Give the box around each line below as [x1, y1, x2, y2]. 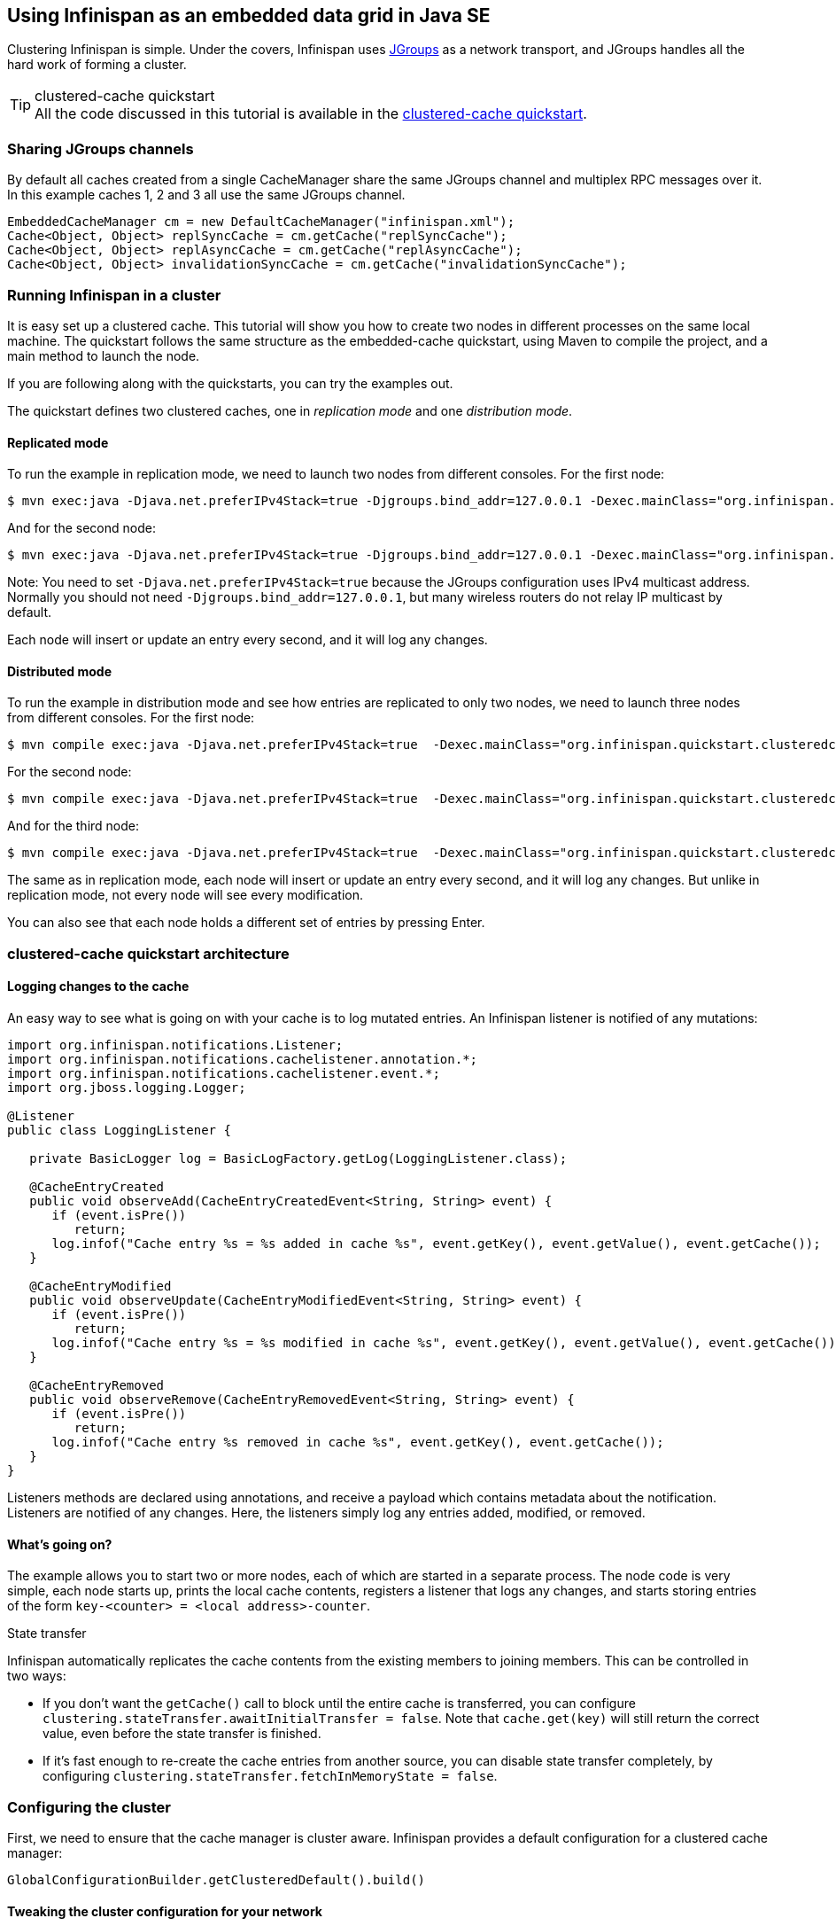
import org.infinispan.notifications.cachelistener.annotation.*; [7, 1051, 478, 1066]
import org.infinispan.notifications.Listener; [7, 1037, 344, 1052]
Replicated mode [7, 434, 109, 450]
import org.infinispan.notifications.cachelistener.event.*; [7, 1065, 440, 1080]
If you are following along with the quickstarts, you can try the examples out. [7, 375, 453, 391]
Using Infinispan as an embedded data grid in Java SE [7, 4, 491, 27]
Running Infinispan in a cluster [7, 285, 221, 304]
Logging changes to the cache [7, 979, 190, 994]
